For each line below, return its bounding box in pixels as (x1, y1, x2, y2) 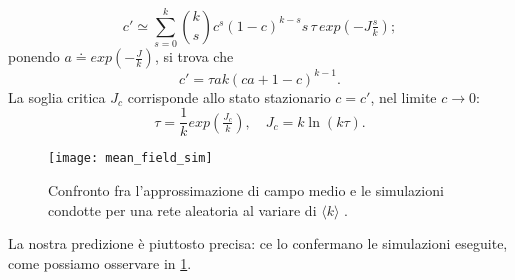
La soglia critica (8, 86, 106, 107)
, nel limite (370, 86, 437, 107)
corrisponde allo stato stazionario (127, 86, 331, 107)
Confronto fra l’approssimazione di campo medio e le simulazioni (48, 179, 444, 200)
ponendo (8, 46, 60, 67)
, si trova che (154, 46, 234, 67)
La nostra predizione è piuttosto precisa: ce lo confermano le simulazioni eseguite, (8, 233, 508, 254)
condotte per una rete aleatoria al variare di (48, 199, 317, 220)
